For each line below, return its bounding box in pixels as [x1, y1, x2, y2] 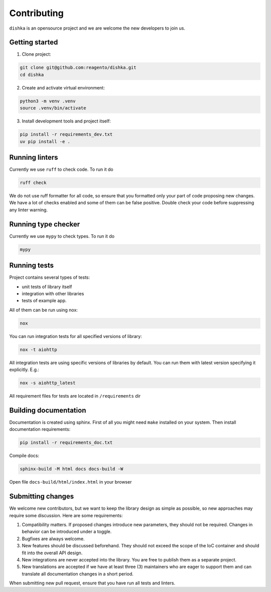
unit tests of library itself [22, 284, 72, 290]
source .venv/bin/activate [20, 105, 86, 111]
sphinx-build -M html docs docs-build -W [20, 466, 123, 472]
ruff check [20, 180, 47, 186]
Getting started [9, 38, 58, 47]
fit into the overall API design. [22, 550, 83, 556]
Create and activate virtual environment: [22, 84, 105, 90]
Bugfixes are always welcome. [22, 535, 85, 542]
